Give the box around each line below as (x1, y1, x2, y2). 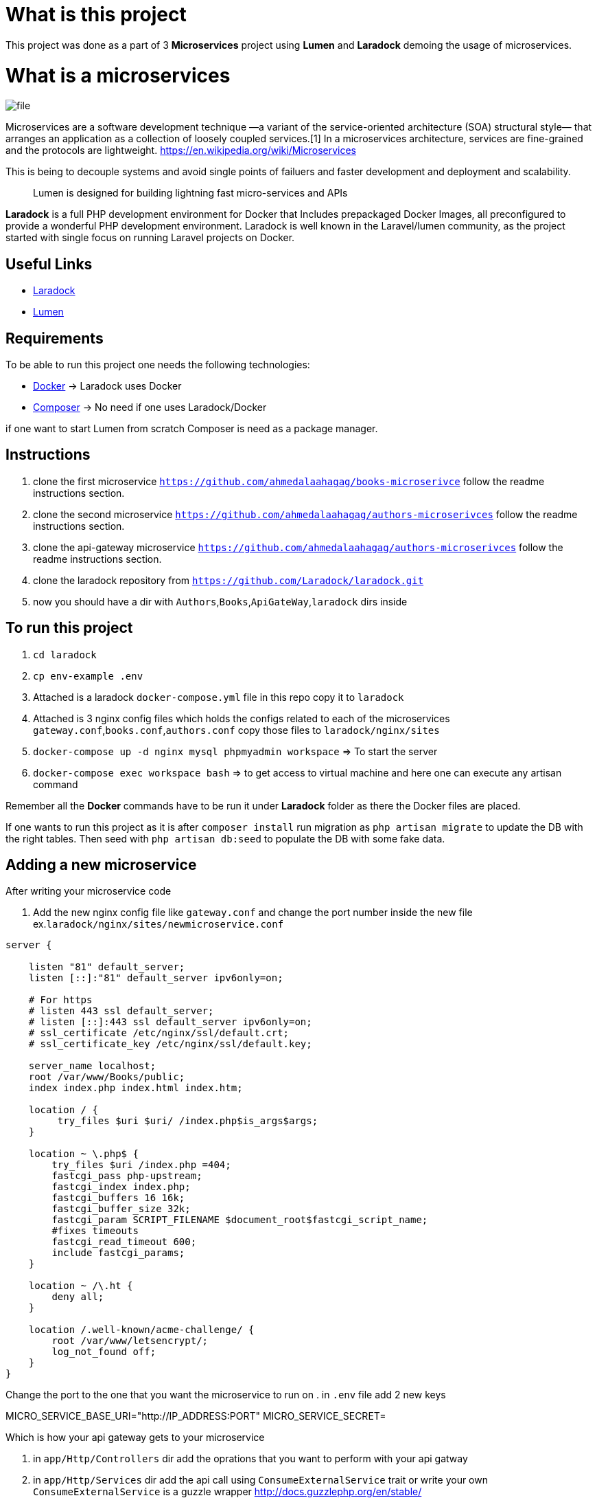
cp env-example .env (33, 670, 143, 682)
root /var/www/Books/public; (28, 1071, 185, 1083)
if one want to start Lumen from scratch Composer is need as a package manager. (5, 422, 378, 434)
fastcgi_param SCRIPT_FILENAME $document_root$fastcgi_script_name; (51, 1214, 428, 1226)
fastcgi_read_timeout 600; (51, 1236, 197, 1248)
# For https (28, 994, 93, 1006)
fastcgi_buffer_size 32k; (51, 1203, 191, 1215)
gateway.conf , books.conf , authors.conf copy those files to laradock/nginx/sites (33, 724, 440, 736)
